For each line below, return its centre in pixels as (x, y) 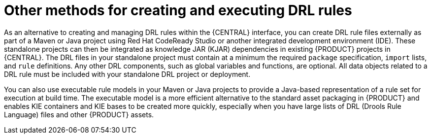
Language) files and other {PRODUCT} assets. (79, 114)
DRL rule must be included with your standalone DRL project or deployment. (127, 74)
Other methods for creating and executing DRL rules (178, 10)
